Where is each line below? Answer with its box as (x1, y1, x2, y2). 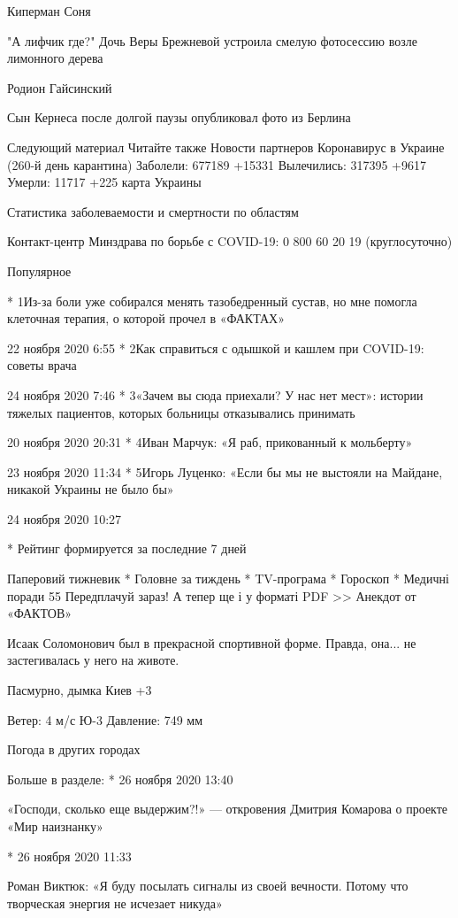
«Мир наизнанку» (7, 817, 103, 835)
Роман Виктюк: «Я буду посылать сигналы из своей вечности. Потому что (7, 876, 408, 895)
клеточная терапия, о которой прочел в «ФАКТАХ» (7, 309, 285, 328)
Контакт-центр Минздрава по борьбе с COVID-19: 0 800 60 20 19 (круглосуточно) (7, 232, 453, 251)
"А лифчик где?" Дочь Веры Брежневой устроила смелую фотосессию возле (7, 31, 417, 50)
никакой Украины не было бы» (7, 480, 174, 498)
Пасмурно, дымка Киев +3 (7, 681, 152, 699)
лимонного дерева (7, 49, 103, 67)
